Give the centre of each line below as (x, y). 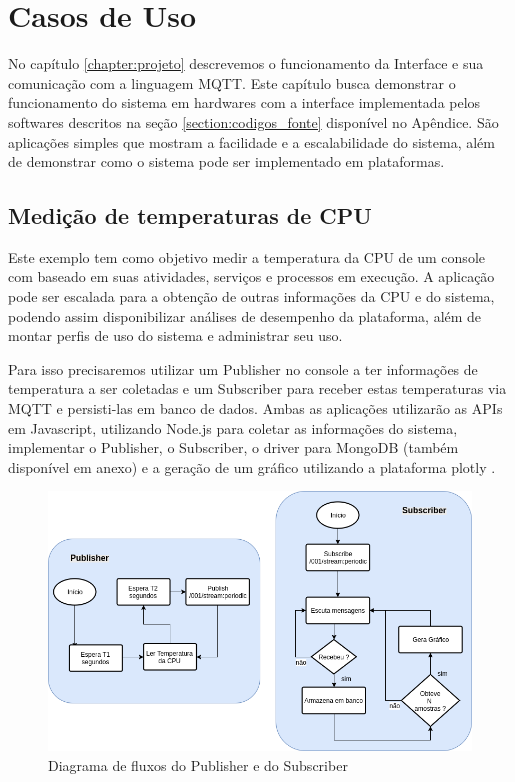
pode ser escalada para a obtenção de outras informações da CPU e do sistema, (251, 296)
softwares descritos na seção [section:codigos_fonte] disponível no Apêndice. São (253, 121)
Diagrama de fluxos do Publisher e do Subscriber (198, 764)
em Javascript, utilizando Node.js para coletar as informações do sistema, (233, 427)
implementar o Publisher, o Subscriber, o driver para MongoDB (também (233, 447)
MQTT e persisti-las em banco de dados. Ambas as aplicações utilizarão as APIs (255, 408)
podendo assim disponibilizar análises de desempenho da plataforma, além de (245, 315)
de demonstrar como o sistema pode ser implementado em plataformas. (226, 161)
